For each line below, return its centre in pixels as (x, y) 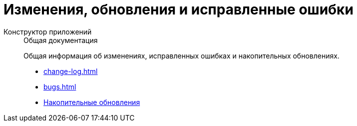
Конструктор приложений (48, 31)
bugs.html (60, 86)
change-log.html (71, 71)
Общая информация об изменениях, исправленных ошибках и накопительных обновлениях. (181, 55)
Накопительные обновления (92, 102)
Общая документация (61, 40)
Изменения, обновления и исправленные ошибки (178, 9)
